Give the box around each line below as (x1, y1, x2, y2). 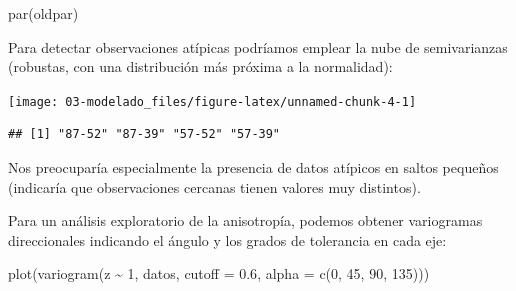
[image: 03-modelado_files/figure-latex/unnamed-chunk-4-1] (8, 94, 417, 109)
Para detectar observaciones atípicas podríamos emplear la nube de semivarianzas (8, 36, 508, 57)
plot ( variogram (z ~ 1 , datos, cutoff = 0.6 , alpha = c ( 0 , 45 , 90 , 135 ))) (8, 263, 430, 284)
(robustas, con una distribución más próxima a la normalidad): (8, 56, 393, 77)
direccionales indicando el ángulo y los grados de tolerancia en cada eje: (8, 229, 447, 250)
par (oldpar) (8, 3, 79, 23)
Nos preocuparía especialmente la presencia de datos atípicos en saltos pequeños (8, 157, 499, 178)
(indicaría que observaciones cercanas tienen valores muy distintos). (8, 176, 421, 197)
